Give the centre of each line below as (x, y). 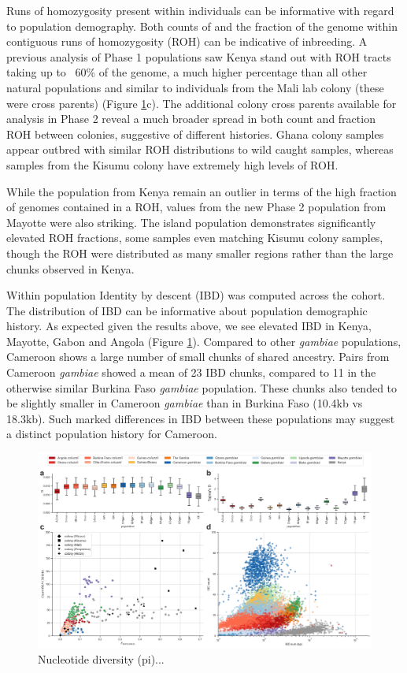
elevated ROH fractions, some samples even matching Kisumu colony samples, (195, 238)
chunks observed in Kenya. (70, 268)
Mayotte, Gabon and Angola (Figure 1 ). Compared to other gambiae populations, (204, 341)
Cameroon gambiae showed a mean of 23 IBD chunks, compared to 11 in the (191, 372)
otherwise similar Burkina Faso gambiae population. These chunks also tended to (202, 387)
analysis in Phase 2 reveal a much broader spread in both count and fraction (191, 119)
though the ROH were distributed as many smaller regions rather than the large (200, 253)
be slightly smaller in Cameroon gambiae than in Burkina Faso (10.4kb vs (185, 403)
